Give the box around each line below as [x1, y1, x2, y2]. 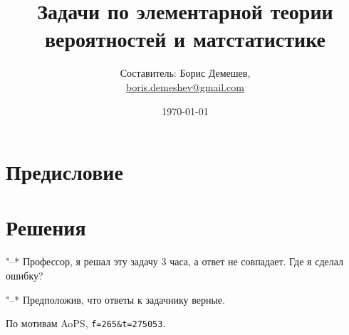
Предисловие [6, 157, 123, 186]
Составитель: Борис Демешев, [120, 65, 251, 80]
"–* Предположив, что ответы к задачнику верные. [6, 292, 225, 307]
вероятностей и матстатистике [44, 24, 326, 53]
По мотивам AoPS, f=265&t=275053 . [6, 316, 166, 331]
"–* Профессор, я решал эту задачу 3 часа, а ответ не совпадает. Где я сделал [6, 254, 344, 269]
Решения [6, 213, 86, 242]
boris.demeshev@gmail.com [126, 79, 244, 94]
